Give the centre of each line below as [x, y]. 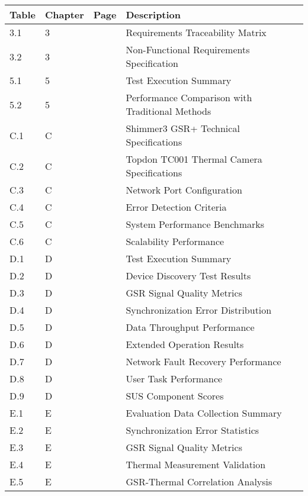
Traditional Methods [169, 111]
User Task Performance [174, 379]
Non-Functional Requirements [188, 49]
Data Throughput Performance [190, 327]
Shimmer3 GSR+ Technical [183, 128]
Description [153, 15]
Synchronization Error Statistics [192, 430]
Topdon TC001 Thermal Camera [194, 159]
